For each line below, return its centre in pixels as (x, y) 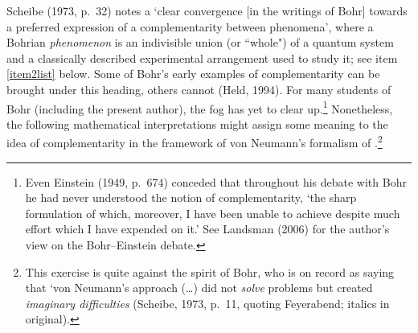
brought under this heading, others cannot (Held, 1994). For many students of (199, 89)
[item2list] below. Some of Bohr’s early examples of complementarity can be (193, 74)
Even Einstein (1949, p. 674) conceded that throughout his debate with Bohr (216, 181)
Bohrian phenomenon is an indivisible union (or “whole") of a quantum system (200, 42)
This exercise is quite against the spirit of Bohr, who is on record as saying (210, 271)
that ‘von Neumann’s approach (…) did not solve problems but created (199, 288)
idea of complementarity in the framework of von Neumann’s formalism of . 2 (195, 142)
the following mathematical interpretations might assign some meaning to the (197, 123)
